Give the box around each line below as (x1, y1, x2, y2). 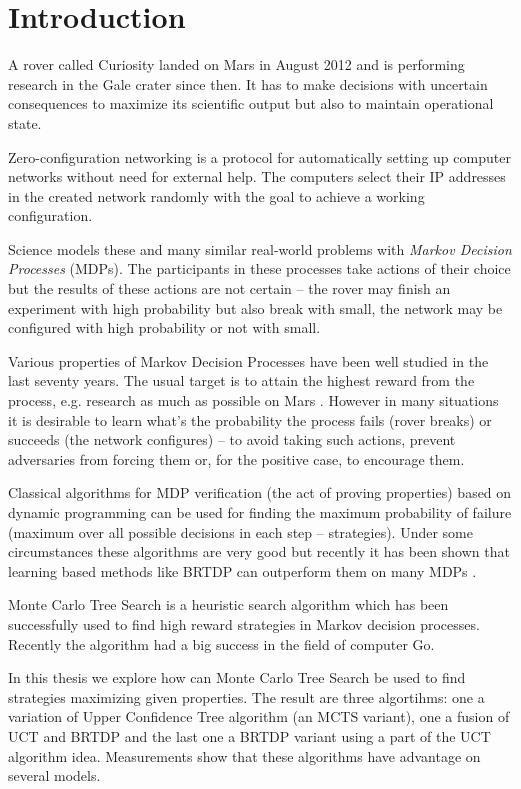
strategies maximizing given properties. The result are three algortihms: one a (8, 686, 485, 707)
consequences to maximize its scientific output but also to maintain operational (8, 93, 494, 114)
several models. (8, 765, 101, 786)
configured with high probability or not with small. (8, 317, 321, 338)
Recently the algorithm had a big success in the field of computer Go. (8, 633, 435, 654)
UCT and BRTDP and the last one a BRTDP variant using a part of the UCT (8, 725, 491, 746)
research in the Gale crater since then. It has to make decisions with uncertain (8, 73, 488, 94)
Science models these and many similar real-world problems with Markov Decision (8, 238, 512, 259)
